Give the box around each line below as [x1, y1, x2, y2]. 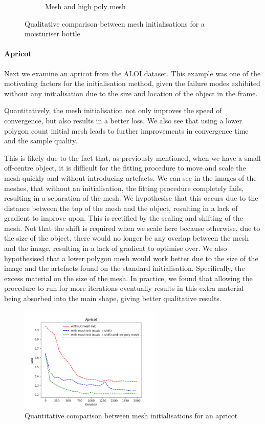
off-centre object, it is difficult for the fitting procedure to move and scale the [4, 162, 246, 173]
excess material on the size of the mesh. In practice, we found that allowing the [4, 272, 253, 283]
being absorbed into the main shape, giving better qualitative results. [4, 293, 222, 304]
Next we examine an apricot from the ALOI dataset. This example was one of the [4, 68, 261, 78]
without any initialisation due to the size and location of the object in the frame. [4, 88, 258, 98]
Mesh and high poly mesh [45, 1, 126, 11]
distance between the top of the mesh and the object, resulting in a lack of [4, 202, 238, 213]
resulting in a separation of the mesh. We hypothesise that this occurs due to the [4, 193, 258, 203]
